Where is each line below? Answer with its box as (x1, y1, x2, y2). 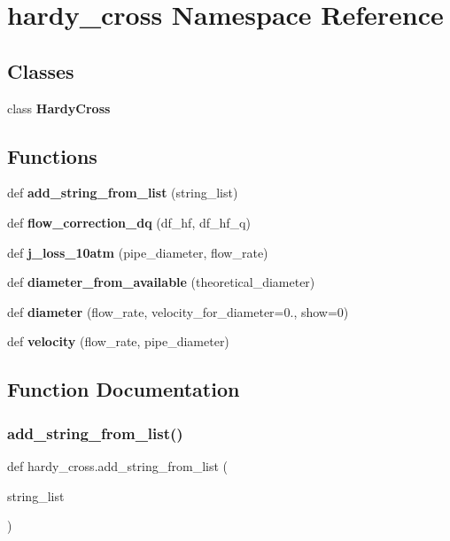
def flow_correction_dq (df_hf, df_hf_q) (7, 213, 251, 231)
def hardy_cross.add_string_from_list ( (7, 456, 229, 475)
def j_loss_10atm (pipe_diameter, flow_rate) (7, 243, 268, 261)
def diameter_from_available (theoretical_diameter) (7, 273, 315, 291)
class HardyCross (7, 98, 111, 117)
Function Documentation (7, 375, 240, 403)
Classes (7, 57, 74, 84)
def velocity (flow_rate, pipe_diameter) (7, 332, 229, 351)
